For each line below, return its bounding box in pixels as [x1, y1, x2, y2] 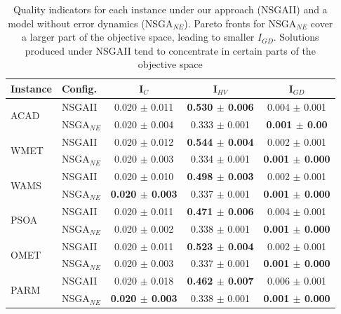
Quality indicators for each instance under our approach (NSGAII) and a [13, 2, 328, 16]
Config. [61, 81, 98, 95]
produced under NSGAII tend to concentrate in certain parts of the [25, 43, 316, 57]
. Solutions [273, 29, 319, 44]
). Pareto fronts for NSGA [184, 15, 297, 30]
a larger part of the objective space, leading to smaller [22, 29, 255, 44]
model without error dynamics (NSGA [8, 15, 173, 30]
